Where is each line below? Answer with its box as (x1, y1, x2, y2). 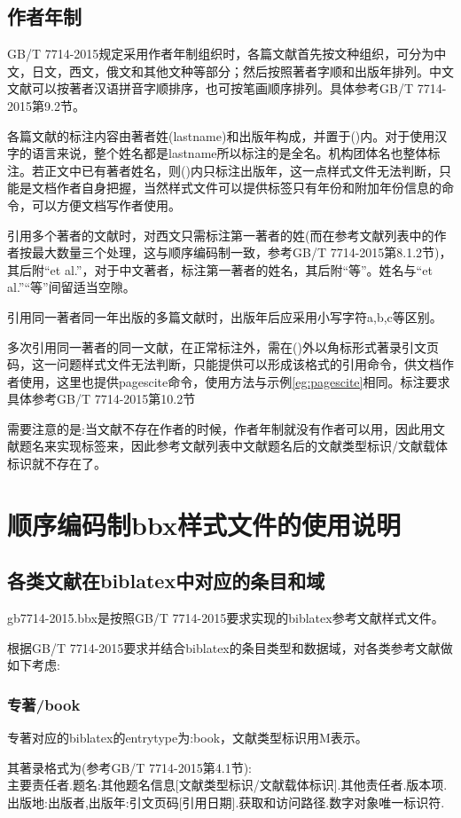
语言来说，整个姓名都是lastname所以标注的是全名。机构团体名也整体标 (31, 144, 441, 162)
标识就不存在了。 (7, 454, 106, 473)
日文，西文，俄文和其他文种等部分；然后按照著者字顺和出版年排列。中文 (31, 61, 454, 80)
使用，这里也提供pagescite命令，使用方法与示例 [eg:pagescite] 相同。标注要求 (19, 372, 450, 390)
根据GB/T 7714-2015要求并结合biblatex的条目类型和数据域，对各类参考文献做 (7, 638, 453, 657)
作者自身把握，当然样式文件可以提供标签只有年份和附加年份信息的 (56, 178, 441, 197)
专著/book (7, 693, 81, 715)
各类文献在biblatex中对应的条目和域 (7, 567, 325, 594)
